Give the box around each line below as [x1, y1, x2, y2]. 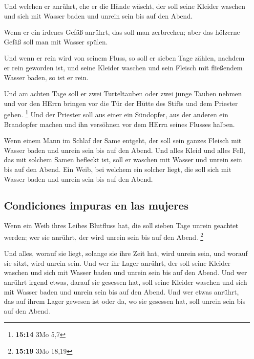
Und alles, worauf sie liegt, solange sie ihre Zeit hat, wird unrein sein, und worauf [4, 248, 248, 258]
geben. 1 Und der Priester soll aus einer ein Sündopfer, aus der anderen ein [4, 108, 228, 119]
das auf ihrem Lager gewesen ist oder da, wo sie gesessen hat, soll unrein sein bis [4, 296, 246, 306]
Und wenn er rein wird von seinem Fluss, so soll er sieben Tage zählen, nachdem [4, 53, 245, 63]
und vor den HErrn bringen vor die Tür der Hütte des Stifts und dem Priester [4, 98, 238, 108]
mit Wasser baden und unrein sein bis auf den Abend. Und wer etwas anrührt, [4, 286, 239, 296]
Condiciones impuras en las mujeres [4, 197, 189, 212]
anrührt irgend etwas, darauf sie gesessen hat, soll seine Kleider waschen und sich [4, 276, 247, 287]
